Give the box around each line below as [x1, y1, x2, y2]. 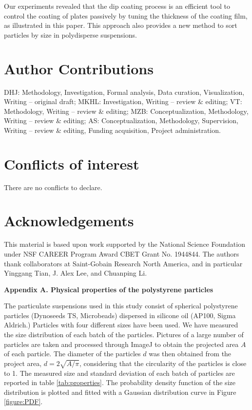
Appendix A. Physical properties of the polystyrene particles [4, 284, 213, 294]
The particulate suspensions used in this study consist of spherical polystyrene [4, 301, 238, 311]
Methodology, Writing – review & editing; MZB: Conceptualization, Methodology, [4, 106, 249, 116]
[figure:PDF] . [4, 396, 43, 407]
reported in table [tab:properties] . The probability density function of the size [4, 377, 235, 388]
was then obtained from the [149, 348, 232, 359]
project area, [4, 358, 42, 368]
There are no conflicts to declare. [4, 182, 102, 192]
